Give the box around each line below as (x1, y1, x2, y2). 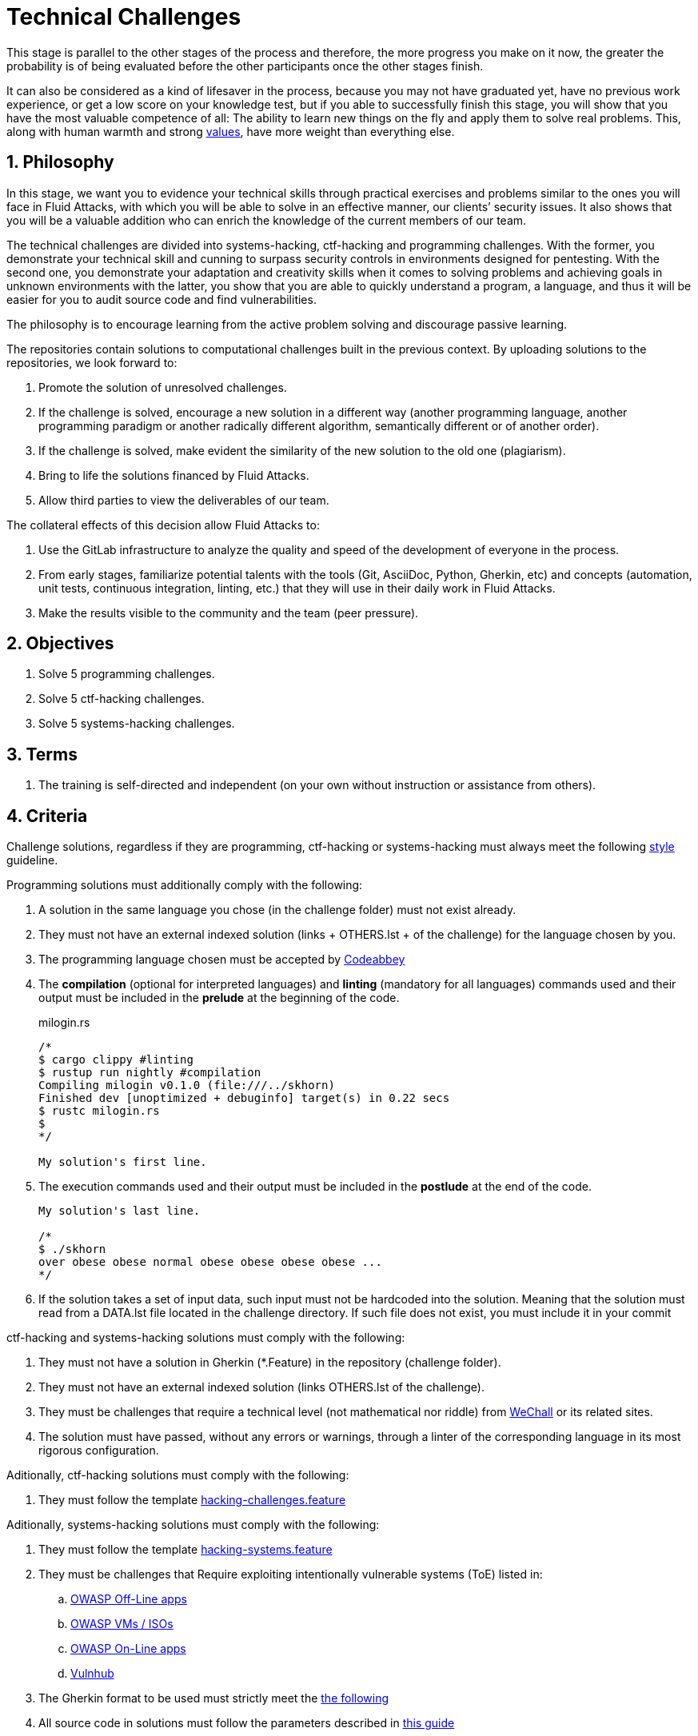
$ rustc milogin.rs (38, 1104, 160, 1118)
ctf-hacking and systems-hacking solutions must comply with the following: (6, 1331, 405, 1345)
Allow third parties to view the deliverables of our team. (38, 493, 329, 507)
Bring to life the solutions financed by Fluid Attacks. (38, 468, 309, 482)
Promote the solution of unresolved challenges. (38, 380, 287, 394)
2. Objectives (6, 633, 114, 654)
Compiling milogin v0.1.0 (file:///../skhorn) (38, 1079, 335, 1092)
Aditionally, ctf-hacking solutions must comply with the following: (6, 1468, 349, 1483)
